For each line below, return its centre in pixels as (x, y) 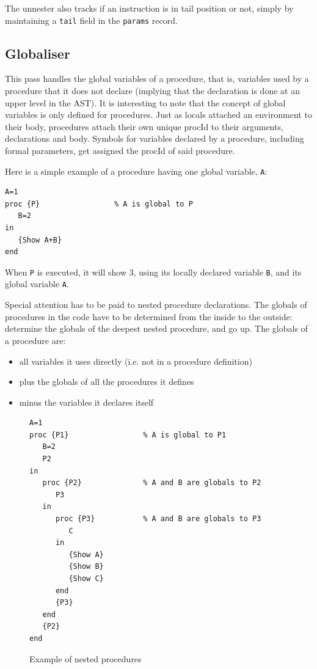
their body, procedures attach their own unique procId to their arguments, (144, 126)
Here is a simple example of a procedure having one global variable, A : (136, 171)
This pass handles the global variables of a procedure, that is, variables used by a (157, 79)
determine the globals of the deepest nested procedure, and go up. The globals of (156, 328)
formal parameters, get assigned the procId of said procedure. (120, 151)
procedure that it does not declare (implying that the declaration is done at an (152, 91)
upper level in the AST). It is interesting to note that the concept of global (145, 102)
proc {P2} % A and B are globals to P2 (152, 483)
